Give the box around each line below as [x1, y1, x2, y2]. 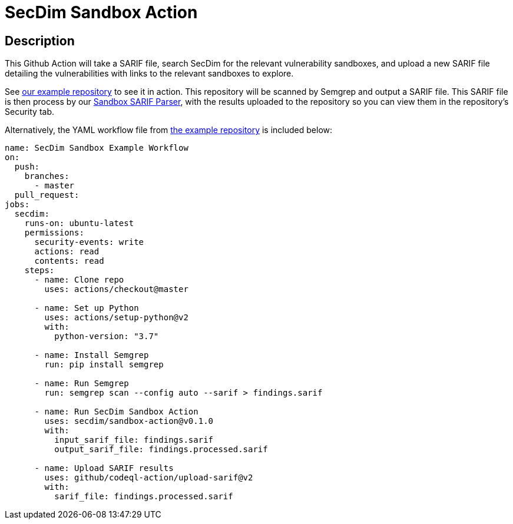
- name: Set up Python [34, 303, 139, 313]
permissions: [24, 228, 84, 238]
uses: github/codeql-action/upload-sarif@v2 [44, 473, 253, 483]
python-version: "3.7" [54, 331, 159, 341]
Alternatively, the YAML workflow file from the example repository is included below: [5, 125, 333, 135]
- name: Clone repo [34, 275, 124, 285]
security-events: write [34, 237, 144, 247]
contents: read [34, 256, 104, 266]
